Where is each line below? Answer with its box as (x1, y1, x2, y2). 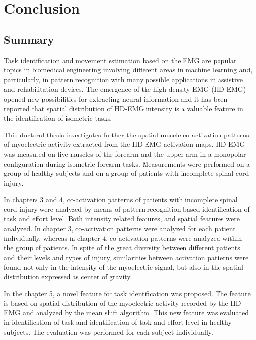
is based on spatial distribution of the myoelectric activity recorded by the (4, 298, 228, 308)
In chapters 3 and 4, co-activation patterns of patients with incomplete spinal (4, 194, 238, 204)
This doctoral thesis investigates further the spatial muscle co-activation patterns (4, 129, 249, 139)
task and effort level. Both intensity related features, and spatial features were (4, 213, 240, 224)
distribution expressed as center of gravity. (4, 272, 132, 282)
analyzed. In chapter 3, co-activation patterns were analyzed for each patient (4, 223, 236, 234)
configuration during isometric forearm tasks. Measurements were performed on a (4, 158, 250, 169)
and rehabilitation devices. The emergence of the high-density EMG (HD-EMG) (4, 84, 246, 94)
